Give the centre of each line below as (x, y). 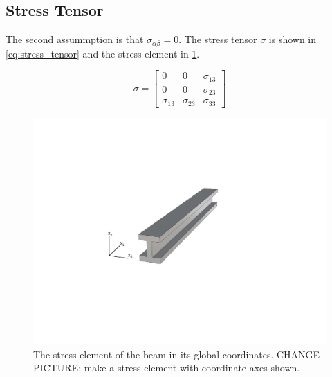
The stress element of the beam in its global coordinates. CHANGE (177, 354)
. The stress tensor (218, 39)
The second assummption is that (75, 39)
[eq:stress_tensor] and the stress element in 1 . (103, 53)
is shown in (293, 39)
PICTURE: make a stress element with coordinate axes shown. (167, 368)
